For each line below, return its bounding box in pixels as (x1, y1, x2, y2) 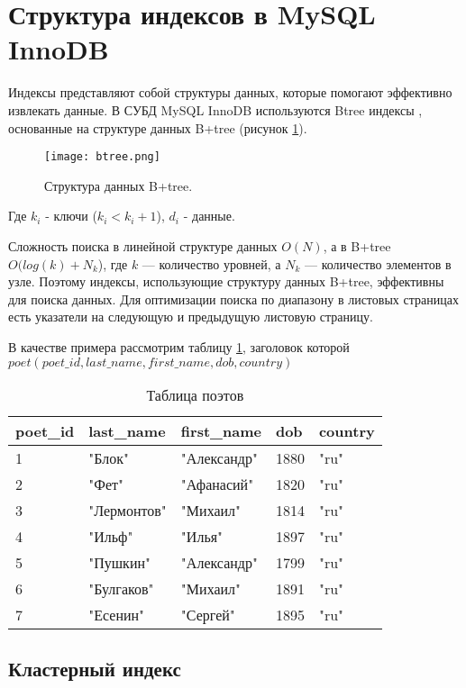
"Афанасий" (180, 473, 254, 494)
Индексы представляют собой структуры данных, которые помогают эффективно (8, 83, 452, 102)
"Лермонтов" (88, 499, 167, 521)
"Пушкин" (88, 551, 151, 573)
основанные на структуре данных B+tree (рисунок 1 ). (8, 118, 307, 137)
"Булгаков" (88, 577, 154, 599)
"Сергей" (180, 603, 235, 625)
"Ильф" (88, 525, 133, 547)
